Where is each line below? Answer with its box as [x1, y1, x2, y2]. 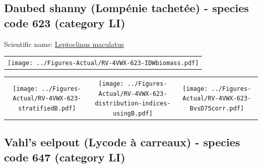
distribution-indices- [95, 100, 171, 107]
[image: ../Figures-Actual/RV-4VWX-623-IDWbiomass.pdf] [8, 59, 199, 67]
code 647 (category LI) [4, 149, 125, 164]
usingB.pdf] [113, 109, 153, 117]
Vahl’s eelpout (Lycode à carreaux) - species [4, 134, 240, 150]
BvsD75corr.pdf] [189, 104, 244, 112]
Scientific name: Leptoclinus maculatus [4, 38, 124, 49]
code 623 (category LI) [4, 15, 125, 30]
